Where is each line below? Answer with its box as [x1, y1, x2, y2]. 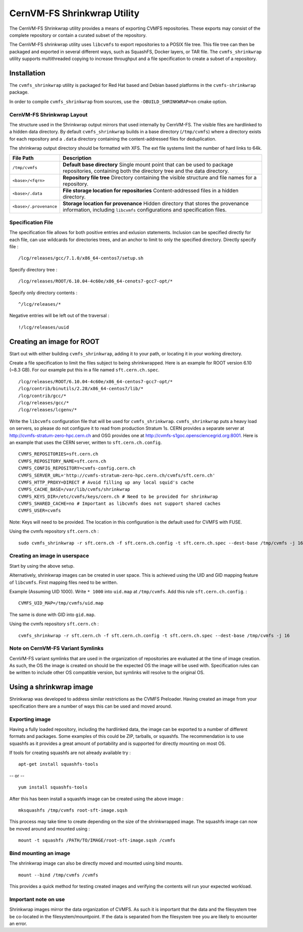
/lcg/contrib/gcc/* [18, 393, 67, 399]
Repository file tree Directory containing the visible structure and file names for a [63, 174, 257, 181]
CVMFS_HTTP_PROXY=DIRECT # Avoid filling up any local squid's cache [18, 479, 194, 485]
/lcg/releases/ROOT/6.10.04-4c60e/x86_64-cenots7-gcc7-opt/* [18, 278, 173, 284]
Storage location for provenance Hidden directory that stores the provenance [63, 200, 249, 207]
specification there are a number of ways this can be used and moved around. [9, 703, 172, 709]
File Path [12, 154, 34, 161]
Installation [9, 69, 45, 77]
